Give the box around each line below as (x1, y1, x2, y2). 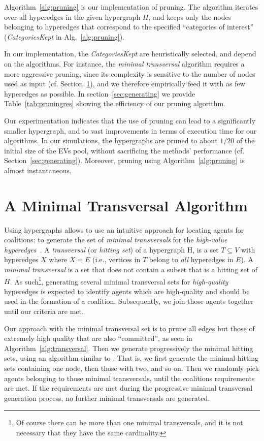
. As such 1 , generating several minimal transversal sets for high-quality (10, 274, 228, 287)
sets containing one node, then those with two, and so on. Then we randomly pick (4, 363, 259, 373)
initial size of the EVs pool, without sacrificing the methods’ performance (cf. (4, 145, 245, 155)
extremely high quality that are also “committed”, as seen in (4, 333, 192, 343)
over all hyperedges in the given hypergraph (4, 11, 141, 22)
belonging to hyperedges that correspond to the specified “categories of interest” (4, 21, 254, 32)
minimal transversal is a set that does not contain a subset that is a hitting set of (4, 264, 258, 274)
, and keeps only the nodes (148, 11, 232, 22)
